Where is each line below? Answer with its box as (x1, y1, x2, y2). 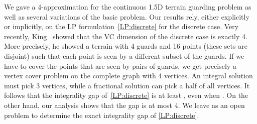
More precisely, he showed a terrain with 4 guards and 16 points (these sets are (4, 41, 247, 51)
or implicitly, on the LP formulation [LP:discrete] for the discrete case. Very (4, 21, 239, 32)
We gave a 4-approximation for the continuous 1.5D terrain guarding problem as (4, 2, 251, 12)
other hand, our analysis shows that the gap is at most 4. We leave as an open (4, 99, 245, 110)
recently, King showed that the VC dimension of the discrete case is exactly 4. (4, 31, 247, 41)
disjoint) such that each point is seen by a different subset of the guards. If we (4, 50, 244, 61)
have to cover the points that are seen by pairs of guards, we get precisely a (4, 60, 236, 71)
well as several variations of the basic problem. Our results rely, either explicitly (4, 11, 249, 22)
